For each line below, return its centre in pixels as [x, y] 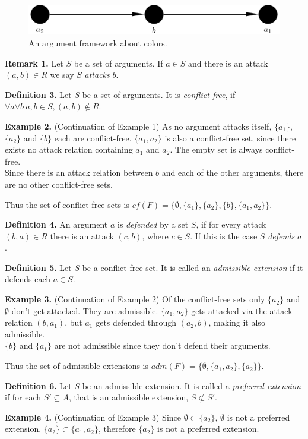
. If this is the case [224, 236]
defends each [28, 279]
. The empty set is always [216, 149]
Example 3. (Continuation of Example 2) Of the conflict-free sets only [135, 299]
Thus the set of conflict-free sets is [67, 204]
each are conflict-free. [93, 138]
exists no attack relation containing [69, 149]
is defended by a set [153, 224]
